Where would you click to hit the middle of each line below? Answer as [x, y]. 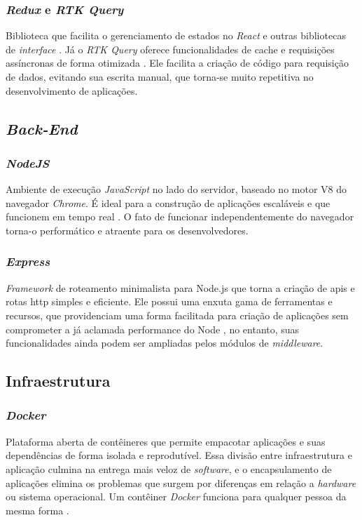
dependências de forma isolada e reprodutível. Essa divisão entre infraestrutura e [179, 455]
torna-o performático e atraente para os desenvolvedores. [127, 230]
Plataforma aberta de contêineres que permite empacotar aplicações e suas [166, 441]
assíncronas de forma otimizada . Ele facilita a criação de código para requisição [177, 63]
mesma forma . [37, 510]
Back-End [42, 128]
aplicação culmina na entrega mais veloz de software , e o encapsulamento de [169, 468]
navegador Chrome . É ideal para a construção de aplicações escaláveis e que [168, 202]
